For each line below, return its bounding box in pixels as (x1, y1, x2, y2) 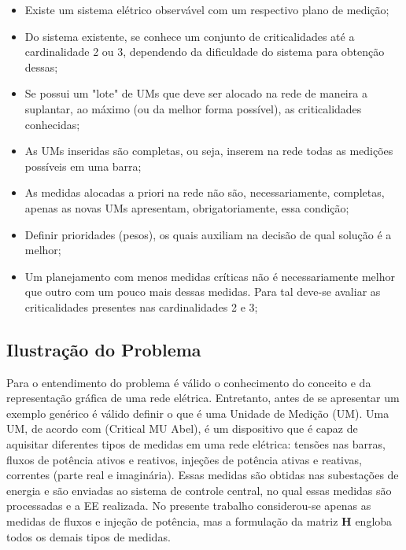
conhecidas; (24, 116, 80, 132)
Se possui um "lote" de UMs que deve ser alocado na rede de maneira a (24, 85, 367, 102)
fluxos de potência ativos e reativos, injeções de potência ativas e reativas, (6, 451, 362, 467)
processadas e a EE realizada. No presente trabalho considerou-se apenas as (6, 497, 371, 514)
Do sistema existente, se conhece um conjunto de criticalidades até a (24, 28, 355, 44)
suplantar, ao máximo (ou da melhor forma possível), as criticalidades (24, 100, 362, 116)
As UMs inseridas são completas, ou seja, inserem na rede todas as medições (24, 142, 393, 159)
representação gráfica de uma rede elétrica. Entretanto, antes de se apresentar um (6, 389, 400, 406)
